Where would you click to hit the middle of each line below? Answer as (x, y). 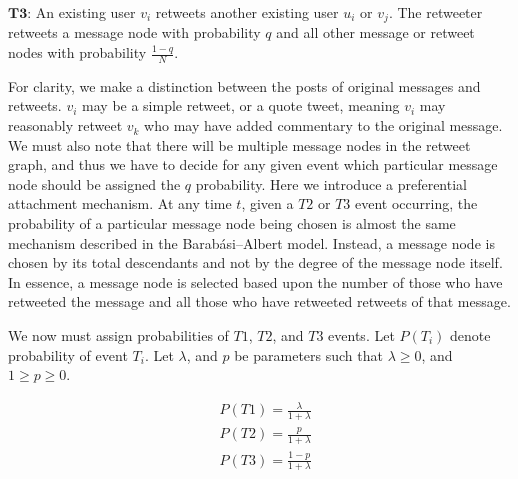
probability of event (68, 354)
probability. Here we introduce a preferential (331, 183)
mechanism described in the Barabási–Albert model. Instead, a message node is (251, 242)
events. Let (361, 335)
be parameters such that (308, 354)
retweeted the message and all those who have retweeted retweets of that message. (259, 301)
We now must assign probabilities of (118, 335)
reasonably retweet (65, 125)
